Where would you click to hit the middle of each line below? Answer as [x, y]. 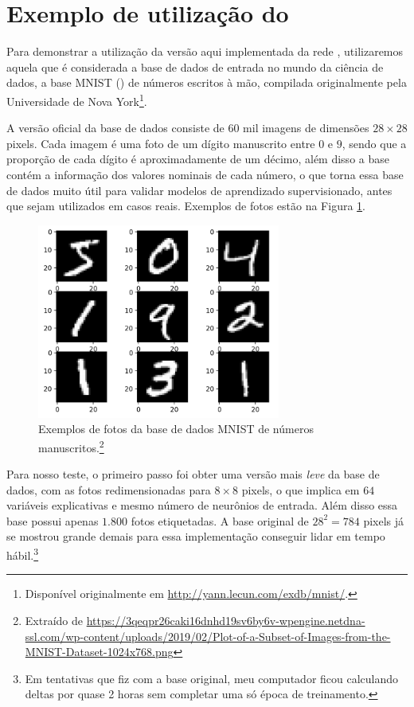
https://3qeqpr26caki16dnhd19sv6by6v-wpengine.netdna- [226, 620]
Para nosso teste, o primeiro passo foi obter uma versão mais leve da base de [193, 474]
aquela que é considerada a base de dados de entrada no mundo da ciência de [195, 66]
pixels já [384, 520]
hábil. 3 [23, 554]
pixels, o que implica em [301, 489]
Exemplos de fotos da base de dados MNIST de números [176, 429]
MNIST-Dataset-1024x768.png [99, 652]
